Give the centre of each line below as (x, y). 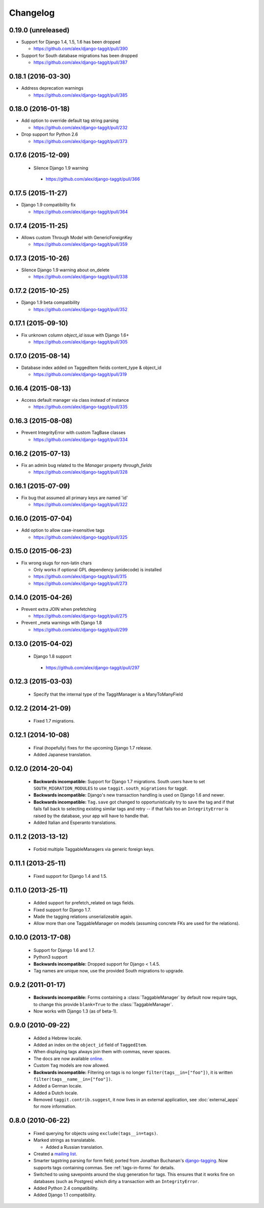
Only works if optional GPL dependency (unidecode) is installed (98, 569)
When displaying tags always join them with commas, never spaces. (102, 1052)
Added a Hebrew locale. (58, 1038)
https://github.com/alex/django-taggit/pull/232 (81, 127)
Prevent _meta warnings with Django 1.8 (62, 623)
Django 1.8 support (53, 656)
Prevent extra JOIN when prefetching (59, 609)
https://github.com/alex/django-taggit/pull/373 (80, 141)
